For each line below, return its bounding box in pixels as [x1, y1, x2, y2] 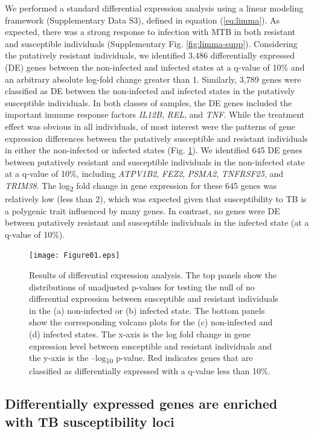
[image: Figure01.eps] [29, 251, 120, 260]
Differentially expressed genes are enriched [5, 394, 278, 413]
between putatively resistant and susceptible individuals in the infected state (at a [5, 216, 309, 229]
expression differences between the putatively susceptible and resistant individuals [5, 132, 308, 144]
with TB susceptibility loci [5, 412, 175, 430]
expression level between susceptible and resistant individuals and [29, 339, 272, 352]
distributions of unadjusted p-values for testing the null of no [29, 280, 255, 293]
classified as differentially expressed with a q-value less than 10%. [29, 365, 271, 377]
